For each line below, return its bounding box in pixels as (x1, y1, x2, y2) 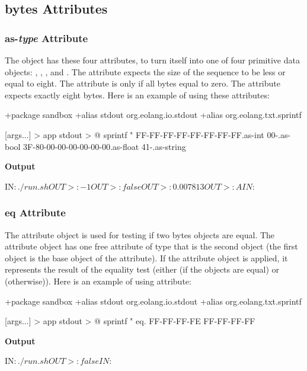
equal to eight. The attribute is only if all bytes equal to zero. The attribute (5, 77, 280, 89)
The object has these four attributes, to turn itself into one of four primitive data (5, 54, 300, 66)
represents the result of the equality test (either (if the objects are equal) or (5, 263, 279, 276)
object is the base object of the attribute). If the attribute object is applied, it (5, 251, 288, 264)
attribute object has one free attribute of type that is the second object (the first (5, 240, 298, 252)
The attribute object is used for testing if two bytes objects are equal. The (5, 228, 275, 241)
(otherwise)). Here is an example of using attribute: (5, 274, 191, 287)
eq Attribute (5, 205, 66, 220)
